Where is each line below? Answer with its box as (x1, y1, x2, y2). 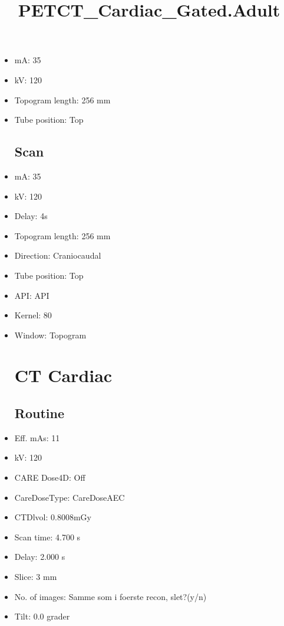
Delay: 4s (14, 210, 48, 222)
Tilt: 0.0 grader (14, 610, 70, 622)
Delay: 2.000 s (14, 550, 65, 563)
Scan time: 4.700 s (14, 530, 81, 543)
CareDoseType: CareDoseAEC (14, 491, 125, 503)
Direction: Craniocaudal (14, 249, 101, 262)
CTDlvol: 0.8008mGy (14, 511, 91, 523)
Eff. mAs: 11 (14, 431, 60, 444)
